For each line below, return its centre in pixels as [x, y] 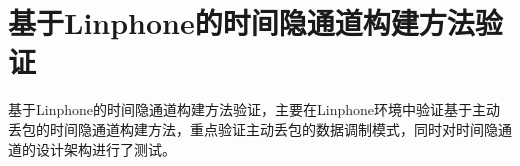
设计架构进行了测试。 [105, 148]
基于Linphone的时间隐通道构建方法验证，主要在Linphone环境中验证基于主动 [254, 109]
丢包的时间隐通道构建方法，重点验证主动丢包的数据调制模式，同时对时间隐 [253, 128]
